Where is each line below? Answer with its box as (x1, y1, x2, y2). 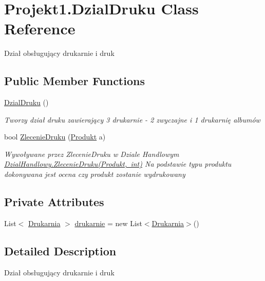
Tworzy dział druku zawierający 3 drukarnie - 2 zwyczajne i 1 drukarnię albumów (4, 114, 260, 125)
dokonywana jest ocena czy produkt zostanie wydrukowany (4, 169, 185, 179)
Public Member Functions (4, 73, 145, 89)
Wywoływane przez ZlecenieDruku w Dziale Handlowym (4, 148, 179, 159)
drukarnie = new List (74, 217, 142, 228)
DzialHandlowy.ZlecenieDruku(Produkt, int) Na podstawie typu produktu (4, 158, 232, 169)
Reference (4, 18, 75, 39)
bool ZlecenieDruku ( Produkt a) (4, 131, 106, 142)
